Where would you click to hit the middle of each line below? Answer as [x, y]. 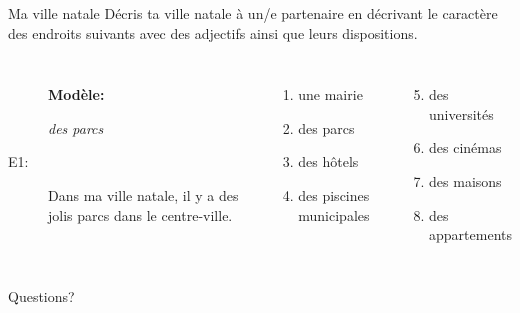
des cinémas [465, 147]
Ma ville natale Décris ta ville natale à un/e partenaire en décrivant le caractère [253, 13]
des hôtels [328, 161]
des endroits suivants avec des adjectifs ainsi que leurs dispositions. [213, 32]
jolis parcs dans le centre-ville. [140, 214]
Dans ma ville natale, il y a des [143, 194]
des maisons [465, 180]
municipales [334, 214]
